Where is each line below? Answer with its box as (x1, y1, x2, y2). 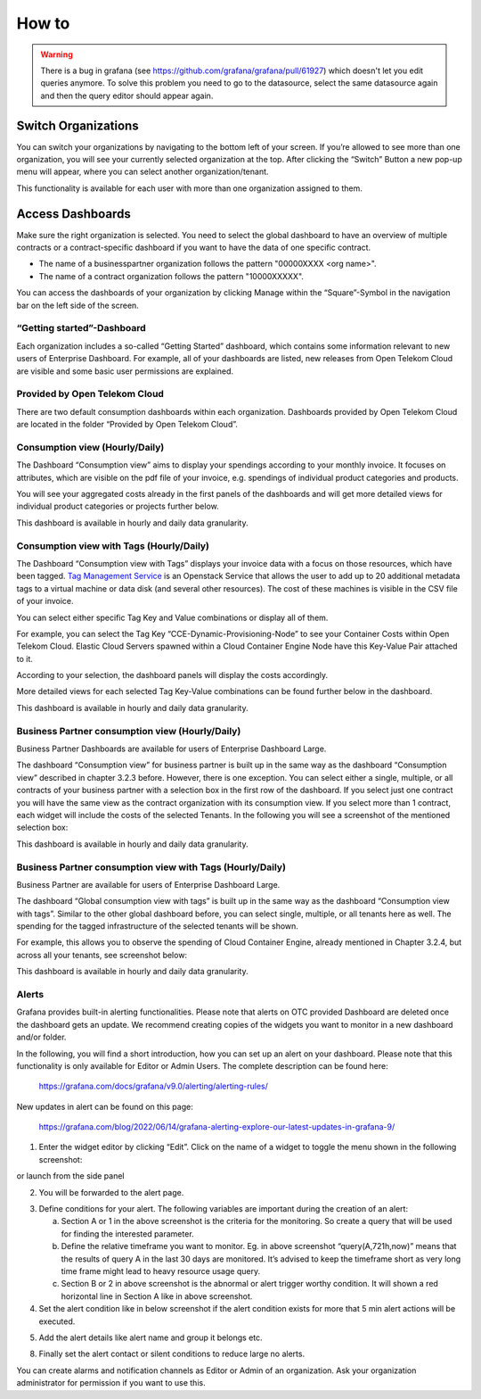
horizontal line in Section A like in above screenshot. (61, 1290, 253, 1302)
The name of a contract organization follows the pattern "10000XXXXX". (38, 270, 305, 281)
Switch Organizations (16, 118, 139, 133)
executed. (38, 1316, 76, 1327)
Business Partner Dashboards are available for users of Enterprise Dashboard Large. (16, 743, 327, 754)
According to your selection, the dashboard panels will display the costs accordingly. (16, 670, 329, 681)
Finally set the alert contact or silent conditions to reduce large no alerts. (38, 1348, 306, 1360)
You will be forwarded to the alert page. (38, 1187, 184, 1197)
